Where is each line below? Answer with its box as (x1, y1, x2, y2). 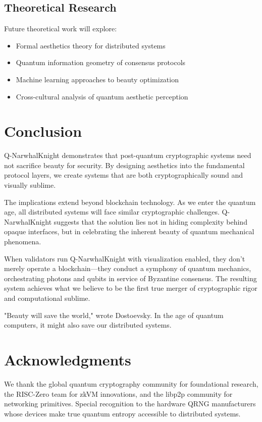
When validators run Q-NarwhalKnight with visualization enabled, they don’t (4, 253, 245, 263)
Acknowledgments (4, 349, 131, 370)
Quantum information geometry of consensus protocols (16, 57, 186, 68)
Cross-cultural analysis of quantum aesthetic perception (16, 91, 188, 101)
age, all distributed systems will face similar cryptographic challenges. (4, 206, 220, 217)
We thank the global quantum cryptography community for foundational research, (4, 378, 258, 389)
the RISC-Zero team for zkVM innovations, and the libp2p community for (4, 388, 233, 399)
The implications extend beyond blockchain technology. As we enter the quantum (4, 196, 256, 207)
